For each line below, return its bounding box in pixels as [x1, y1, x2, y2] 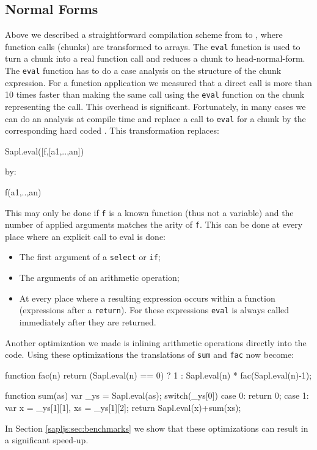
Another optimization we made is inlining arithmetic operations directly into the [5, 336, 307, 349]
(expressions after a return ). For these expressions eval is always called [19, 303, 290, 316]
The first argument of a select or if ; [19, 250, 161, 263]
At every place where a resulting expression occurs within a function [19, 291, 275, 304]
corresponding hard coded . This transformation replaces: [5, 124, 219, 137]
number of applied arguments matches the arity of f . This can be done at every [5, 218, 303, 231]
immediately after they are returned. [19, 315, 156, 328]
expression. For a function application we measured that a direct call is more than [5, 76, 312, 89]
